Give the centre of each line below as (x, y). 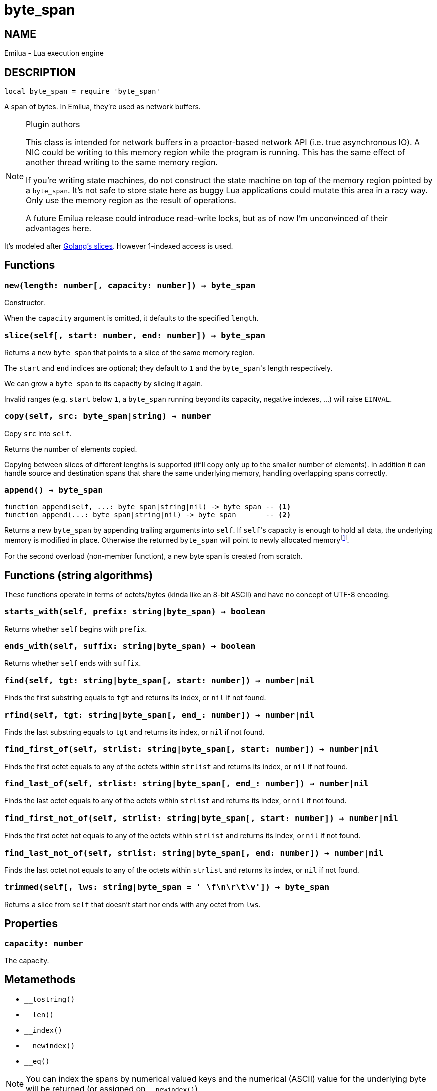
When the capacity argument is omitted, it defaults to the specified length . (131, 318)
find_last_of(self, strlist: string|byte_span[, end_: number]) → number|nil (186, 784)
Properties (31, 924)
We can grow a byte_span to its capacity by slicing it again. (104, 383)
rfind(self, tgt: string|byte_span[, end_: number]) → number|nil (159, 715)
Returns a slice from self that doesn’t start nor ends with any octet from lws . (132, 904)
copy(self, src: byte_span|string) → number (108, 416)
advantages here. (59, 229)
